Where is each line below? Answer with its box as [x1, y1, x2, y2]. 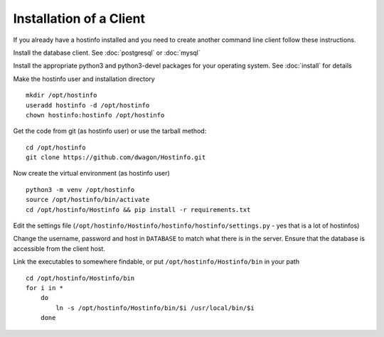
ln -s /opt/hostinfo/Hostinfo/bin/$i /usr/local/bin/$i [55, 304, 255, 312]
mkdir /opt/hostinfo [26, 91, 97, 100]
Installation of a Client [13, 11, 146, 26]
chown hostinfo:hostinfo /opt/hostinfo [26, 111, 165, 119]
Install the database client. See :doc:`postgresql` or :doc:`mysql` [13, 48, 201, 57]
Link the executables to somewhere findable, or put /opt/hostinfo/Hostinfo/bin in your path [13, 257, 300, 266]
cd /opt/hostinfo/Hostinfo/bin [26, 274, 135, 282]
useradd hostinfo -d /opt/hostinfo [26, 101, 150, 109]
